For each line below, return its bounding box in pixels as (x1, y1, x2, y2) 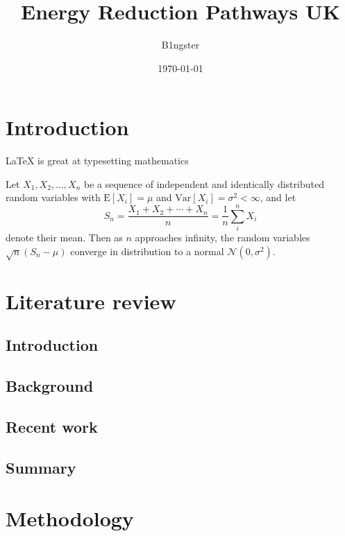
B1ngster (161, 37, 200, 52)
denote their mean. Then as (6, 230, 123, 245)
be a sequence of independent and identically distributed (83, 176, 324, 191)
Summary (6, 456, 76, 478)
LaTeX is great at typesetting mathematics (6, 153, 189, 168)
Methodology (6, 504, 134, 533)
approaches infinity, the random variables (135, 230, 310, 245)
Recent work (6, 415, 98, 437)
